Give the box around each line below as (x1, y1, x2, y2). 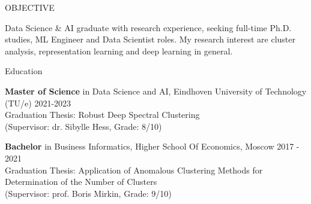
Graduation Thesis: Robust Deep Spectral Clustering (5, 108, 200, 121)
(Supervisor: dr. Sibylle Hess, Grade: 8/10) (5, 120, 162, 132)
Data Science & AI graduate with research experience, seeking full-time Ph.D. (5, 21, 292, 34)
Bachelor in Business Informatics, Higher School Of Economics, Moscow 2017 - (5, 140, 300, 153)
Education (5, 65, 43, 77)
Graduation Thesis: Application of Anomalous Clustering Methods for (5, 163, 263, 176)
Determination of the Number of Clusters (5, 175, 157, 188)
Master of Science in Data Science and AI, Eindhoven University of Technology (5, 84, 307, 97)
